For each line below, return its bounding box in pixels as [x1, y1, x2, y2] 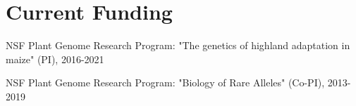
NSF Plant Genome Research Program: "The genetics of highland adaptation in [6, 38, 350, 53]
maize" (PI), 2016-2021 [6, 51, 104, 66]
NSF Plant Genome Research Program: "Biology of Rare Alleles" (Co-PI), [6, 75, 325, 90]
